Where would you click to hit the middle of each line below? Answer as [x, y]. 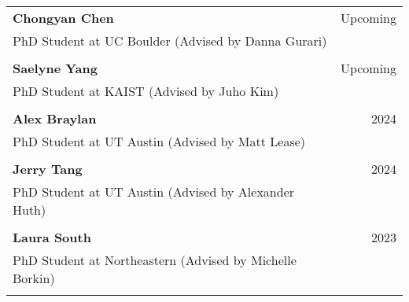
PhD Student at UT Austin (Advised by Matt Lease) [159, 141]
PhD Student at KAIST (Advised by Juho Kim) [146, 91]
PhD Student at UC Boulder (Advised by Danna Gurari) [170, 41]
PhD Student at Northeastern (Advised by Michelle [155, 260]
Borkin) [34, 278]
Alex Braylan [55, 118]
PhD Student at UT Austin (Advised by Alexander [154, 192]
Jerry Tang [48, 169]
